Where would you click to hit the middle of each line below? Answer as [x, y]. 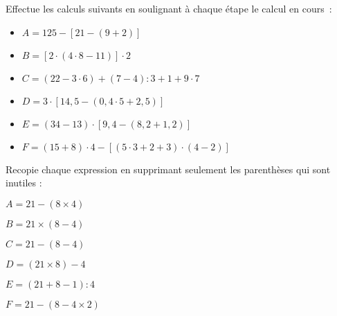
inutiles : [24, 183]
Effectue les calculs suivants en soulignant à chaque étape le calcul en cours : [169, 8]
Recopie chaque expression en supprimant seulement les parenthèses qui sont [168, 169]
